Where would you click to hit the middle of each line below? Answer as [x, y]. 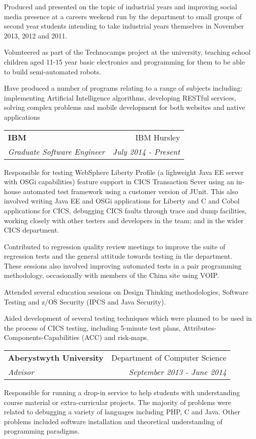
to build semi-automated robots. [53, 71]
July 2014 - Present [146, 151]
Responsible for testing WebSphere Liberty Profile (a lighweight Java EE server [124, 172]
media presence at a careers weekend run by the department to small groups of [123, 16]
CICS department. [32, 230]
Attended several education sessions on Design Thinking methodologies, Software [126, 292]
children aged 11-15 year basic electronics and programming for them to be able [125, 61]
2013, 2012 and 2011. [36, 35]
